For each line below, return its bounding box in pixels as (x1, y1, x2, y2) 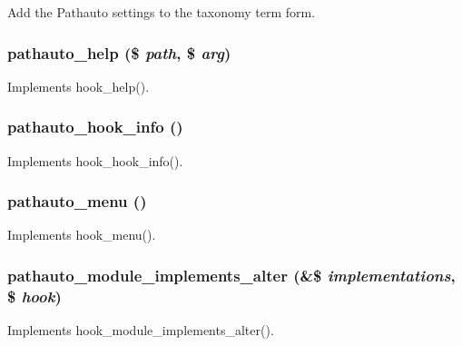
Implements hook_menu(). (7, 225, 156, 244)
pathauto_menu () (7, 190, 147, 213)
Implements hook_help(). (7, 76, 150, 95)
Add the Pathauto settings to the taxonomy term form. (7, 3, 316, 21)
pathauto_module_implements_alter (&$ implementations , (7, 263, 456, 286)
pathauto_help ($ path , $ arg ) (7, 41, 231, 64)
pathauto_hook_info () (7, 115, 183, 138)
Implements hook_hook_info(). (7, 151, 183, 170)
